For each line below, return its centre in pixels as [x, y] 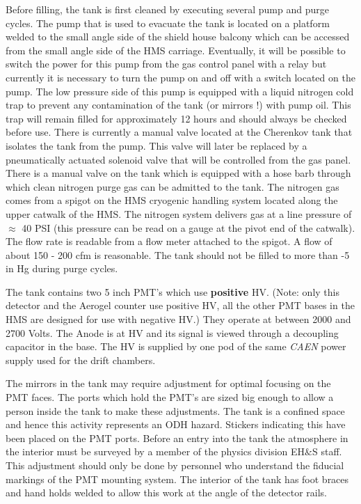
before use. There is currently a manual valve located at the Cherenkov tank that [179, 132]
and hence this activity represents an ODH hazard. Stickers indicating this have [176, 424]
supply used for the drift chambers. [81, 360]
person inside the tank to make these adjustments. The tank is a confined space [175, 410]
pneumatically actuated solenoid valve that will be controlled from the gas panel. [178, 159]
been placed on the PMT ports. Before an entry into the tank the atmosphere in [177, 438]
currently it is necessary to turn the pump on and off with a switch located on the [180, 77]
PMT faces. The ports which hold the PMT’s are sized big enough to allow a [170, 397]
